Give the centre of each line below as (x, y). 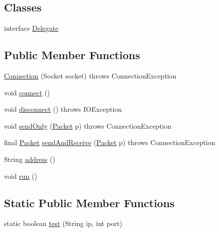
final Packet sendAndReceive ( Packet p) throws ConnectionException (110, 142)
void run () (21, 176)
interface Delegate (31, 28)
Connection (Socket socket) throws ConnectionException (90, 76)
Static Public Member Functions (89, 202)
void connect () (27, 92)
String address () (30, 159)
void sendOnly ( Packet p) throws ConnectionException (88, 125)
